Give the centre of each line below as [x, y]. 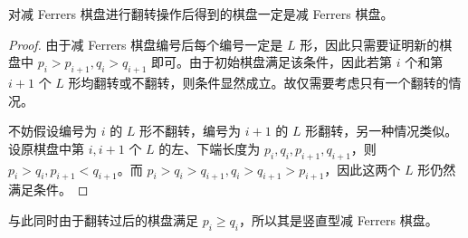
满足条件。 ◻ [48, 190]
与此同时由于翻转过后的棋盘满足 [103, 219]
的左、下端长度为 [210, 148]
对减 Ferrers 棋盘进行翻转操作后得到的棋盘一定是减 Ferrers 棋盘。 [201, 14]
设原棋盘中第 [46, 148]
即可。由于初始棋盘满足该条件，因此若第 [272, 62]
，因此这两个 [363, 169]
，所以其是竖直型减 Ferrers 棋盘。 [338, 219]
